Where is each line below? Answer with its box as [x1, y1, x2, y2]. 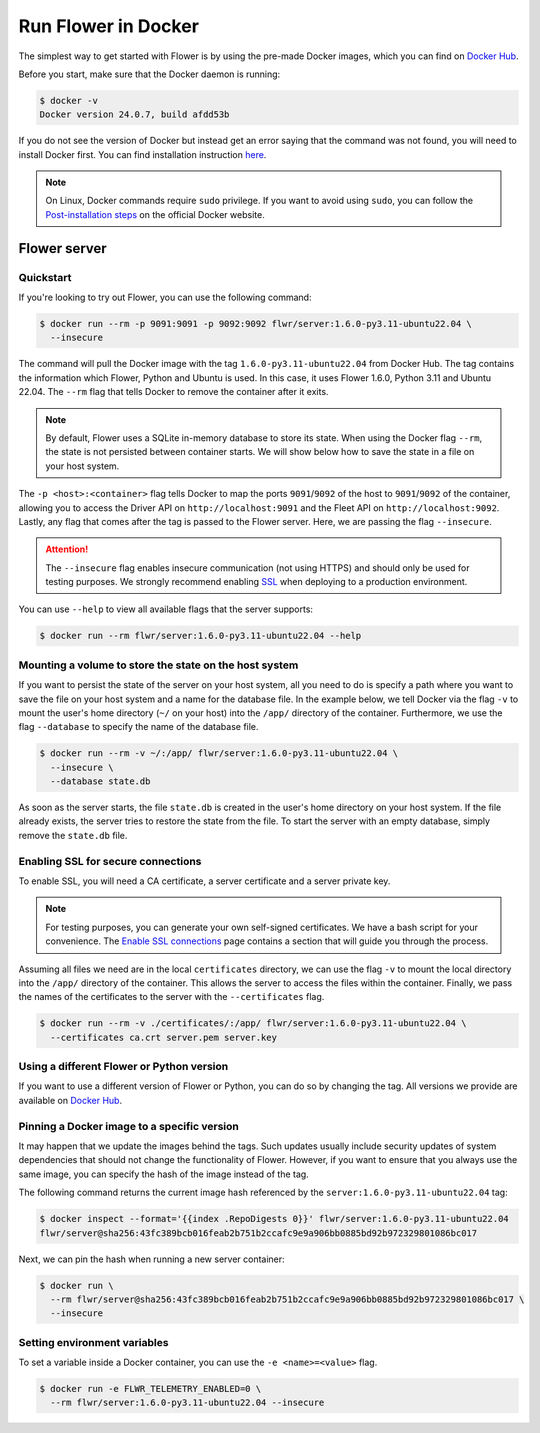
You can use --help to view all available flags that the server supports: [18, 603, 314, 615]
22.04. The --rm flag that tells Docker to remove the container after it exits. [18, 386, 329, 398]
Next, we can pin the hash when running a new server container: [18, 1253, 285, 1265]
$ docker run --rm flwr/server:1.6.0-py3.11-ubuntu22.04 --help [39, 630, 362, 642]
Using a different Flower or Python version [18, 1060, 229, 1074]
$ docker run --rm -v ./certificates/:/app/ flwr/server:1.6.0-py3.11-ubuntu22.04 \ [39, 1018, 467, 1029]
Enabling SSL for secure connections [18, 854, 202, 868]
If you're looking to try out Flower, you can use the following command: [18, 291, 312, 304]
